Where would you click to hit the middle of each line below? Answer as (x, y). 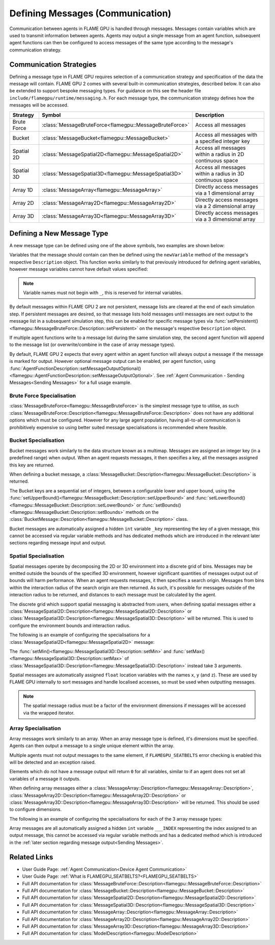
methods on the (142, 512)
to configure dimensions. (36, 809)
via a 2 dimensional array (225, 206)
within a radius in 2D (220, 154)
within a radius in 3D (220, 173)
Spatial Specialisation (37, 556)
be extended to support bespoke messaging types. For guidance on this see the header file (105, 91)
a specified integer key (223, 141)
